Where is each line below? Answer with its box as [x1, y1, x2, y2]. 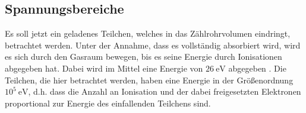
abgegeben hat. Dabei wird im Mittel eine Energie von [5, 62, 203, 74]
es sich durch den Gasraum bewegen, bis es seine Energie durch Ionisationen [5, 50, 282, 63]
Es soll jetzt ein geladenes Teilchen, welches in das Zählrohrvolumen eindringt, [5, 27, 291, 40]
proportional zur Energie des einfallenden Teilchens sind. [5, 96, 211, 109]
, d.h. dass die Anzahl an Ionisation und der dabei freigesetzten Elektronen [28, 85, 301, 98]
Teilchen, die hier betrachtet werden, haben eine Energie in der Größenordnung [5, 73, 294, 86]
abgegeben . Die [228, 62, 286, 74]
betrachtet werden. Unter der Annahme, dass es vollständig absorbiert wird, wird [5, 38, 301, 51]
